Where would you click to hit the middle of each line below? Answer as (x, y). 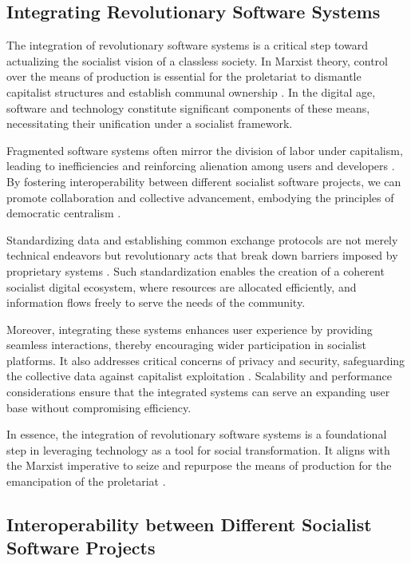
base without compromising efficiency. (99, 407)
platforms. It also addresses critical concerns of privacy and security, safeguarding (206, 360)
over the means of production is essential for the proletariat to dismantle (184, 76)
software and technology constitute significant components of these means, (188, 107)
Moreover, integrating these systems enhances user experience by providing (190, 329)
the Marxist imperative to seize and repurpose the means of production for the (199, 465)
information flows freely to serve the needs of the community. (156, 302)
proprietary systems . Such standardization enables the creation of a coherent (196, 270)
